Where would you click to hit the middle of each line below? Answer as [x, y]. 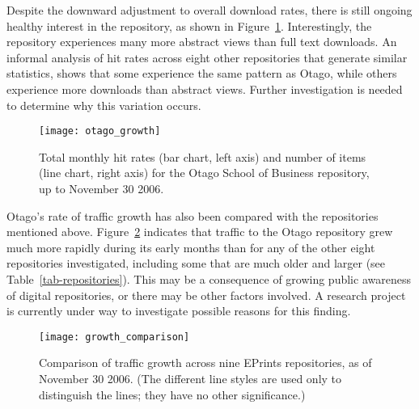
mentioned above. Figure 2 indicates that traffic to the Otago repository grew [200, 232]
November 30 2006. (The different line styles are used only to [190, 378]
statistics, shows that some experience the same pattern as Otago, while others [202, 73]
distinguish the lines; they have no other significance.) [172, 394]
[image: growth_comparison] [114, 337]
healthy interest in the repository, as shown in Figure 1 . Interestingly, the [189, 25]
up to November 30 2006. [102, 188]
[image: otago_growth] [100, 131]
